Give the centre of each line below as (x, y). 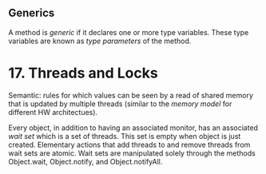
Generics (32, 13)
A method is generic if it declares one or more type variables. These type (129, 32)
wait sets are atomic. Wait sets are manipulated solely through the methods (132, 153)
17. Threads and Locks (83, 73)
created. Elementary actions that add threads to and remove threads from (129, 144)
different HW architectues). (53, 112)
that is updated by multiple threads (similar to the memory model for (120, 104)
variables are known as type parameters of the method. (100, 41)
